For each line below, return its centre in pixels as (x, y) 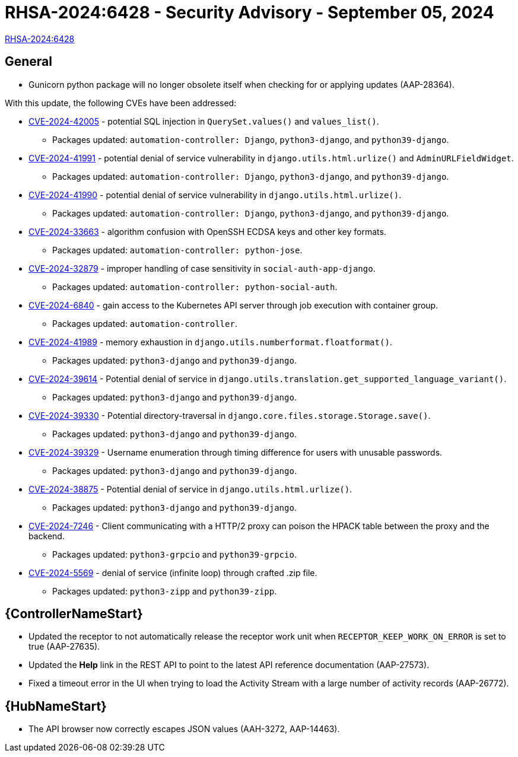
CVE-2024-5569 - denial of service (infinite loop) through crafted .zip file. (173, 572)
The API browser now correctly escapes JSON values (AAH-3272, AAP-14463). (184, 729)
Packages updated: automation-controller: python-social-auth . (195, 287)
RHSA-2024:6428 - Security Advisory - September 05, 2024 (250, 12)
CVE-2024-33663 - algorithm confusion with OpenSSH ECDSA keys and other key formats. (207, 231)
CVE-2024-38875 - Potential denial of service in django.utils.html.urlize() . (190, 489)
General (29, 62)
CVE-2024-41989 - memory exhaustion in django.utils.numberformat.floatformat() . (210, 342)
